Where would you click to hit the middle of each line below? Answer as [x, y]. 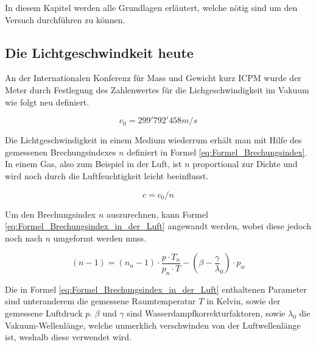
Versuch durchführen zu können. [65, 19]
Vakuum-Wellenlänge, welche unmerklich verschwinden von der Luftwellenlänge [153, 325]
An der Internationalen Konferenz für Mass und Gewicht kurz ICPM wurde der [153, 78]
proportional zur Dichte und [245, 164]
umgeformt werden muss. [100, 238]
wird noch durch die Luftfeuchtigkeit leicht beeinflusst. [107, 175]
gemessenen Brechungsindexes [61, 152]
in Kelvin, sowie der [244, 301]
